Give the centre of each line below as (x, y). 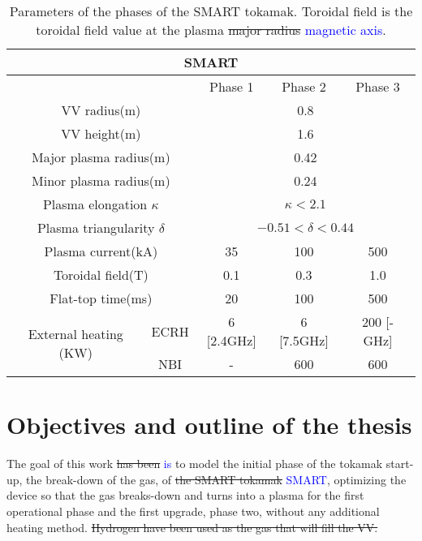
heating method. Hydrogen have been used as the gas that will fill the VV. (192, 527)
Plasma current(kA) (101, 251)
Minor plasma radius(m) (101, 180)
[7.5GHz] (304, 340)
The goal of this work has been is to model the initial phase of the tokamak (195, 464)
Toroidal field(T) (101, 275)
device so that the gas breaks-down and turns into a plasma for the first (185, 495)
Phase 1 (232, 86)
